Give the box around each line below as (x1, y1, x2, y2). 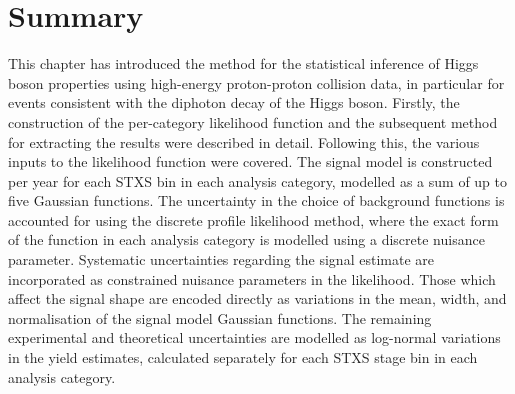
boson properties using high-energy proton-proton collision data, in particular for (8, 72, 505, 93)
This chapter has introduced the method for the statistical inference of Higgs (8, 53, 479, 74)
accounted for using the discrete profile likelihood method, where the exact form (8, 209, 499, 230)
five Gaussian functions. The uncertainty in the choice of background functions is (8, 190, 505, 211)
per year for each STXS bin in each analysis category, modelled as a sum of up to (8, 170, 507, 191)
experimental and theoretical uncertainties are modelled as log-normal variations (8, 327, 501, 348)
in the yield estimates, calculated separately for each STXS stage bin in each (8, 347, 478, 368)
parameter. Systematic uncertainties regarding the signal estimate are (8, 249, 434, 270)
